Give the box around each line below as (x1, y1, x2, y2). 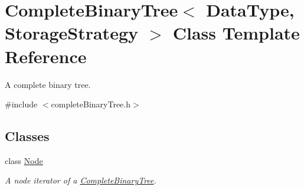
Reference (5, 44, 87, 68)
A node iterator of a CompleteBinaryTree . (5, 174, 156, 186)
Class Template (172, 21, 300, 45)
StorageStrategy (5, 21, 138, 45)
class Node (5, 154, 43, 166)
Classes (5, 127, 50, 145)
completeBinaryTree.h (51, 98, 131, 110)
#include (5, 98, 38, 110)
